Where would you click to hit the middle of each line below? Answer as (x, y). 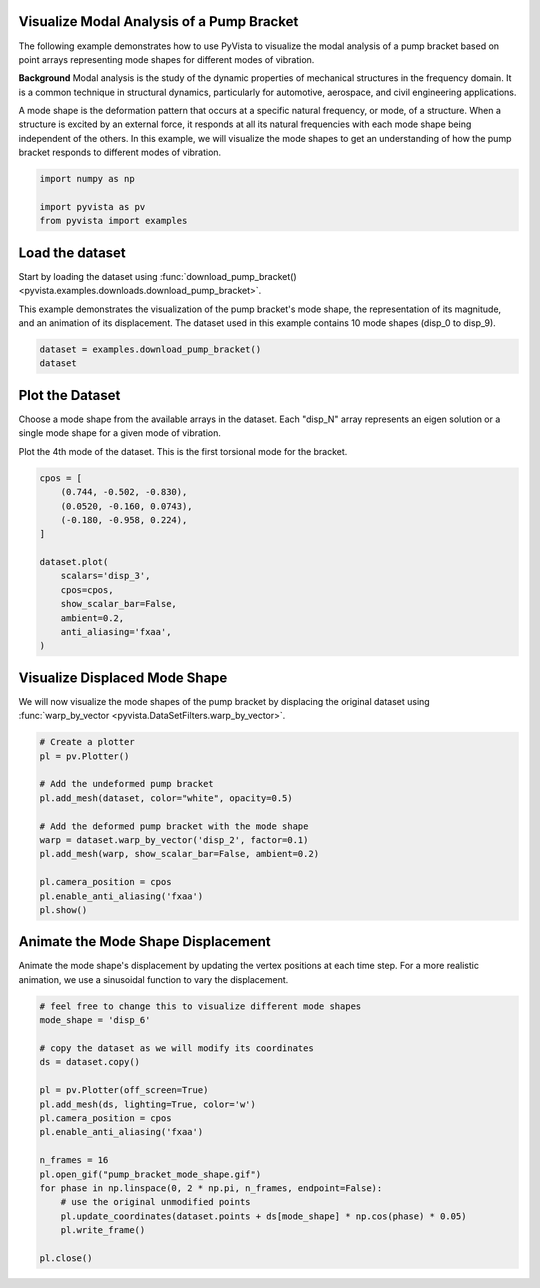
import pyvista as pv (92, 207)
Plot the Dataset (69, 395)
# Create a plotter (87, 742)
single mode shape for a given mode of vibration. (120, 433)
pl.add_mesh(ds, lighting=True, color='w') (148, 1104)
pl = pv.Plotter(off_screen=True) (124, 1090)
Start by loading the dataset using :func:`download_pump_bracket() (157, 276)
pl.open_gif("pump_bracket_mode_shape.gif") (150, 1174)
